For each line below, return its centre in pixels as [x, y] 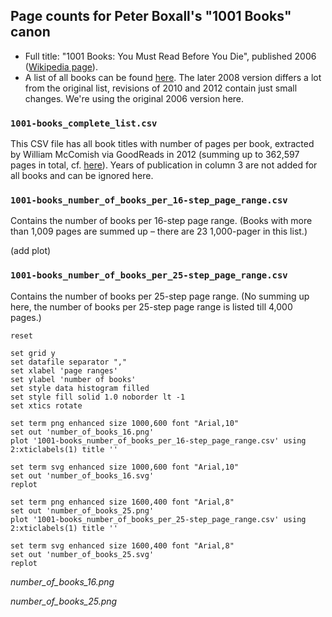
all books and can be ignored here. [82, 176]
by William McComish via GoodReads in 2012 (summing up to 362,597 [155, 155]
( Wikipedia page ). [61, 66]
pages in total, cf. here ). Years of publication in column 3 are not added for [164, 165]
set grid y [33, 353]
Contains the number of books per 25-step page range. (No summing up [160, 296]
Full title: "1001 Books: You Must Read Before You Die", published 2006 [170, 56]
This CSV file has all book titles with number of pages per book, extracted [162, 144]
